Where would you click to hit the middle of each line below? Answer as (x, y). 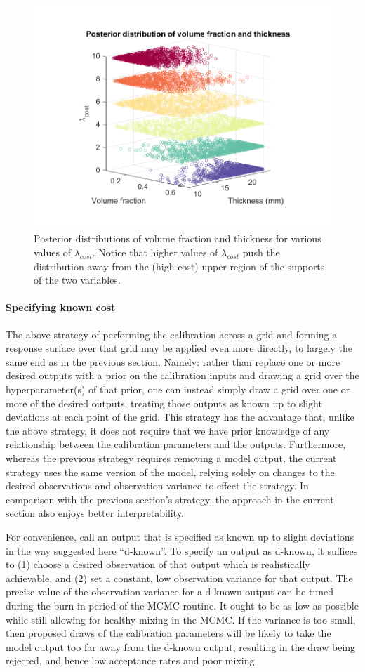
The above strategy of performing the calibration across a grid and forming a (172, 334)
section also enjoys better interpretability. (95, 513)
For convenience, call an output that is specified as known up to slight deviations (180, 536)
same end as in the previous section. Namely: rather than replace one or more (173, 361)
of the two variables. (77, 280)
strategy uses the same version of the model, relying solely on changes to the (170, 472)
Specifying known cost (61, 307)
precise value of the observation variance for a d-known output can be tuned (170, 592)
